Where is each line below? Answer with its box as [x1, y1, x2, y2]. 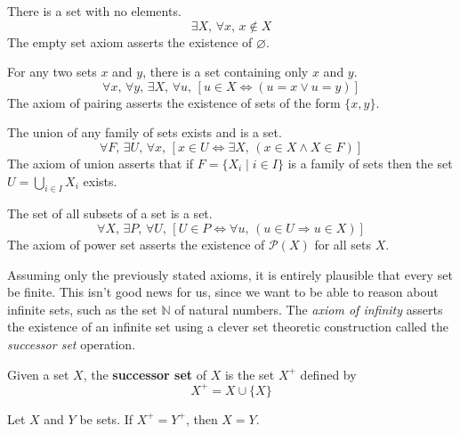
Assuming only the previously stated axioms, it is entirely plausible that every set [7, 265, 453, 283]
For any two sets [7, 62, 97, 81]
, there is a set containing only [142, 62, 309, 81]
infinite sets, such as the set [7, 299, 157, 318]
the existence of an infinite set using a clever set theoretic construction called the [7, 317, 448, 336]
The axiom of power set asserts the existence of [7, 234, 265, 253]
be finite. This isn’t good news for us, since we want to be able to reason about [7, 283, 439, 301]
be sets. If [79, 409, 133, 428]
